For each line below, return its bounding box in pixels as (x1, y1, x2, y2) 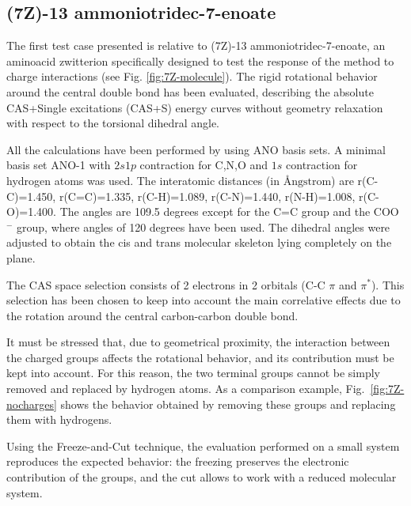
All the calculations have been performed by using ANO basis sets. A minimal (6, 141, 386, 157)
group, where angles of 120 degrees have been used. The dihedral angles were (17, 218, 390, 235)
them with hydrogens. (6, 411, 112, 428)
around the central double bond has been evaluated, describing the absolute (6, 83, 374, 100)
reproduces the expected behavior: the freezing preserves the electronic (6, 453, 349, 470)
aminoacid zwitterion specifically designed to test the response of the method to (6, 52, 394, 69)
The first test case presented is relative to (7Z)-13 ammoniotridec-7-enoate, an (6, 37, 386, 54)
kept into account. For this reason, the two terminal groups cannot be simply (6, 364, 380, 381)
